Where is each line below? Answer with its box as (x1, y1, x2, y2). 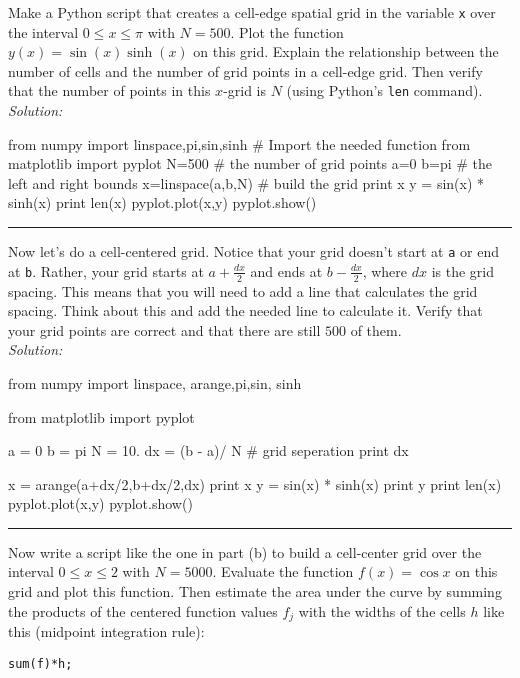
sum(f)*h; (8, 656, 73, 671)
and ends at (250, 260, 323, 281)
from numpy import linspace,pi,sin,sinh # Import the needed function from (8, 133, 471, 154)
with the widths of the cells (298, 600, 466, 621)
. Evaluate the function (212, 561, 354, 582)
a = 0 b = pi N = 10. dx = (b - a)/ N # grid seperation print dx (8, 440, 409, 461)
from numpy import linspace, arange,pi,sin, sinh (8, 372, 302, 393)
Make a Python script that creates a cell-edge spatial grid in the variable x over (8, 2, 496, 22)
